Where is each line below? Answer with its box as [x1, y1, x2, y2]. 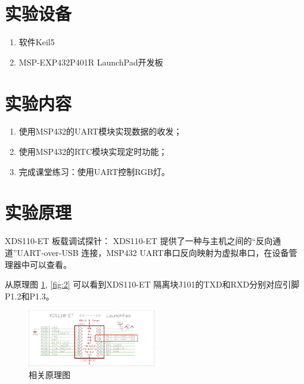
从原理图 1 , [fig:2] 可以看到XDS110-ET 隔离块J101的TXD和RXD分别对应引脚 [5, 278, 300, 291]
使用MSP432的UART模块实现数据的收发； [18, 125, 182, 138]
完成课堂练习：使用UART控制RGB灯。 [18, 165, 170, 177]
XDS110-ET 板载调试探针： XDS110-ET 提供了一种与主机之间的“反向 [5, 235, 273, 247]
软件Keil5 [18, 36, 55, 48]
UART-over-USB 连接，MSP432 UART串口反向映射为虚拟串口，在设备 [17, 246, 289, 258]
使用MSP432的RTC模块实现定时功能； [18, 145, 167, 158]
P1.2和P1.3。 [5, 289, 54, 302]
